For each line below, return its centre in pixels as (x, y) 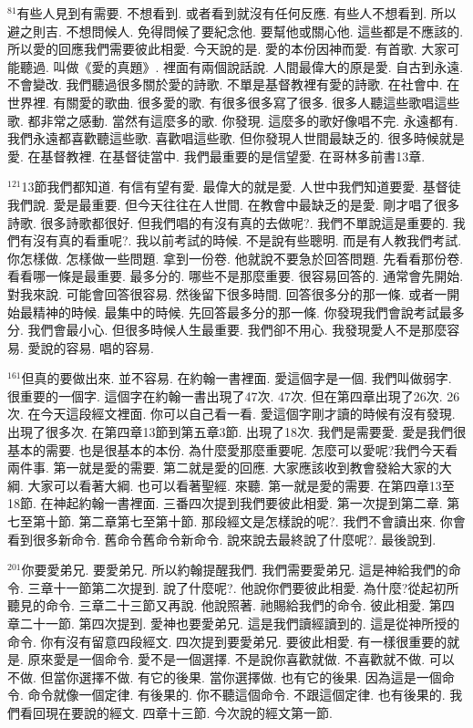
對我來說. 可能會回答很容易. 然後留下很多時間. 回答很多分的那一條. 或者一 (227, 293)
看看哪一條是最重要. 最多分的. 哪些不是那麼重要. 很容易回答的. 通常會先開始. (236, 276)
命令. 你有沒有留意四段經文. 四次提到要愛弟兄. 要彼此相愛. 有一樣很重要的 (227, 641)
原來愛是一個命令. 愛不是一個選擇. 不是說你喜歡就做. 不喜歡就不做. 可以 (241, 659)
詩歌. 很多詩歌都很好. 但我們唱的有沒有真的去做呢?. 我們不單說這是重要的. (228, 222)
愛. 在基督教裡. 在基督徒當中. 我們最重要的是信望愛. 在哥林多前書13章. (216, 156)
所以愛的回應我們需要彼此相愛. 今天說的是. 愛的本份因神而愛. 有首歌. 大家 (227, 49)
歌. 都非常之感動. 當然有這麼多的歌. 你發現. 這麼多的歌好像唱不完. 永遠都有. (233, 120)
